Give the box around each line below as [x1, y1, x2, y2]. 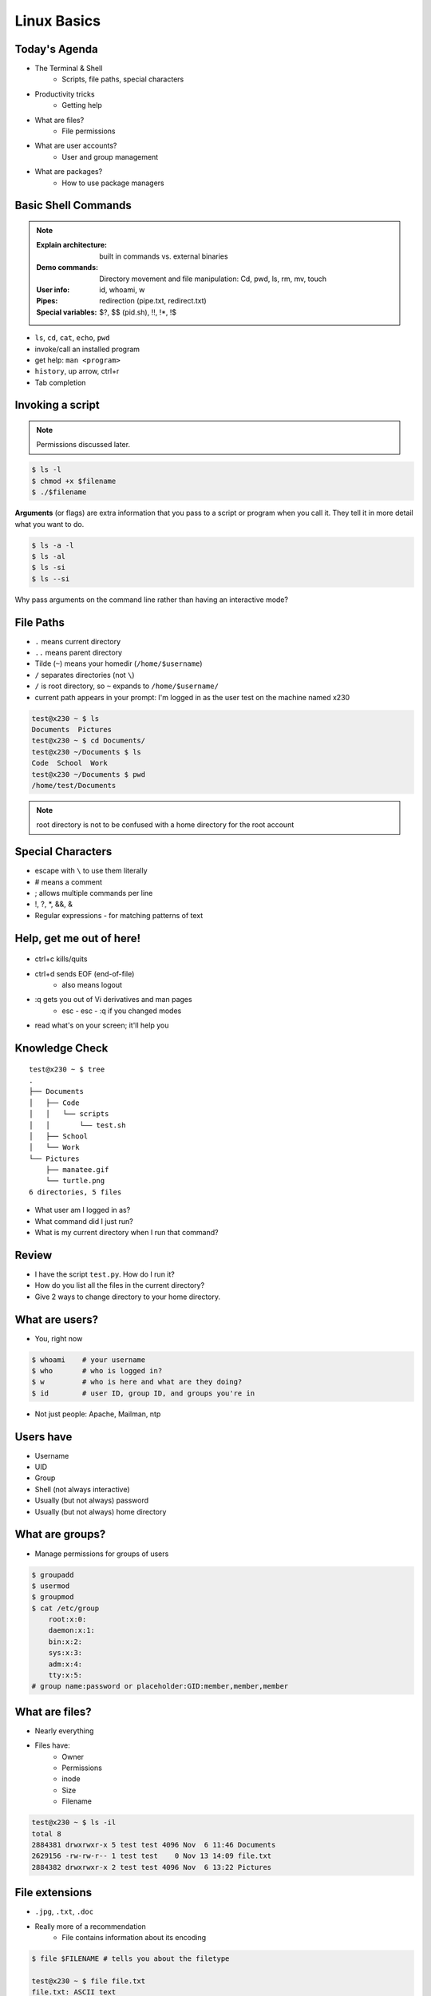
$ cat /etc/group [31, 1603, 100, 1613]
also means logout [61, 980, 123, 989]
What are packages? [34, 167, 103, 176]
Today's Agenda [14, 42, 99, 56]
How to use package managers [61, 178, 164, 188]
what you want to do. [14, 519, 85, 529]
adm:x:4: [48, 1659, 83, 1669]
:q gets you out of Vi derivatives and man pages [34, 995, 192, 1004]
